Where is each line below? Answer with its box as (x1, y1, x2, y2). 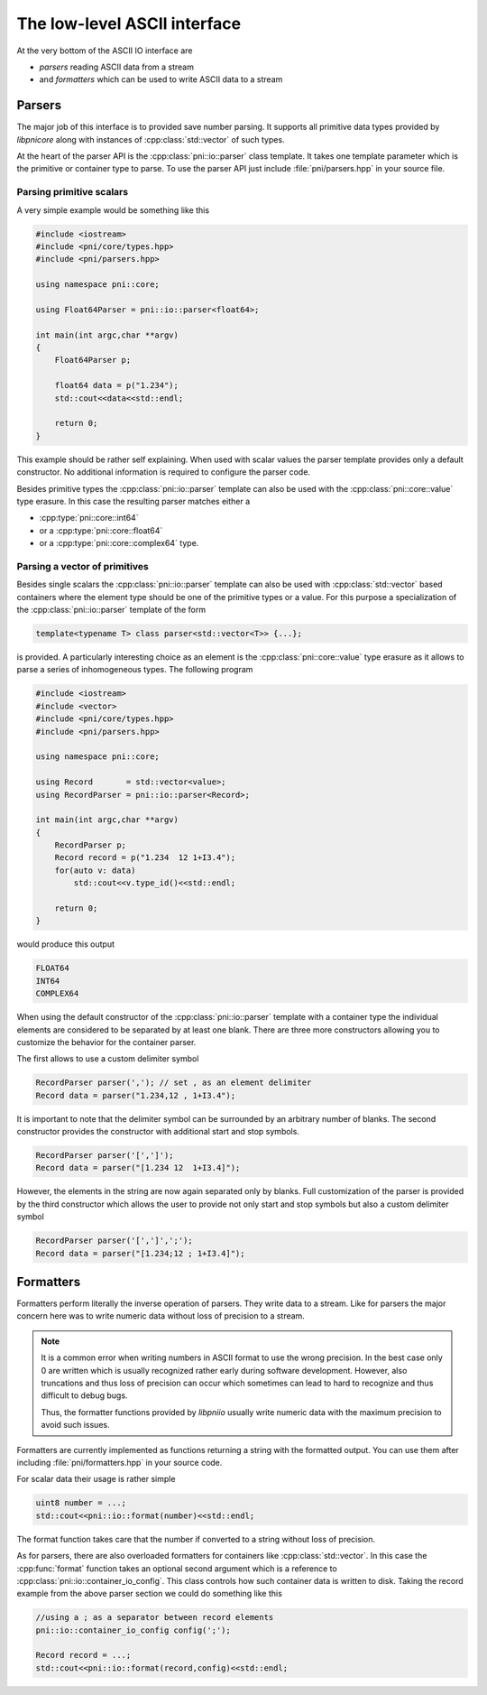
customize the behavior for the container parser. (16, 1036, 197, 1047)
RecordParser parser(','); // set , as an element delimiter (35, 1078, 312, 1088)
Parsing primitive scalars (16, 186, 129, 199)
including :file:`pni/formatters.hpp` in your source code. (16, 1457, 223, 1468)
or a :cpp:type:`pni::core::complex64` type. (39, 538, 199, 549)
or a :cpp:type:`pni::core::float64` (39, 524, 163, 536)
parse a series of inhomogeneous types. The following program (16, 664, 253, 675)
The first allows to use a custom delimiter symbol (16, 1053, 199, 1064)
